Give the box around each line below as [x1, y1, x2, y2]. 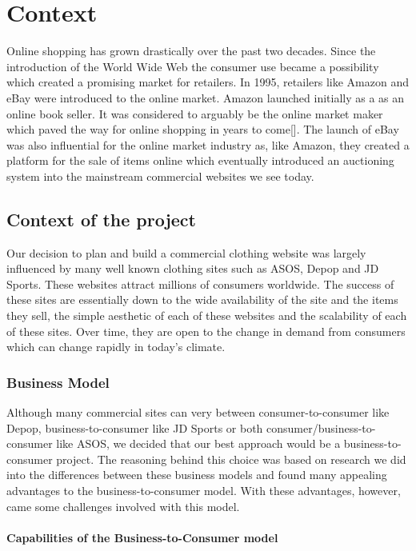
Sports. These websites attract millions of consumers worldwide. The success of [6, 275, 394, 292]
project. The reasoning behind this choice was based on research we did [56, 450, 406, 467]
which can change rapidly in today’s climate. [6, 338, 226, 355]
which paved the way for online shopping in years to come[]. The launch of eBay [6, 121, 399, 138]
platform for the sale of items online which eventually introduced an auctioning [6, 152, 394, 169]
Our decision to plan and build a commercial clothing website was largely [6, 244, 366, 261]
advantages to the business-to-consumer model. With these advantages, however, [6, 482, 401, 499]
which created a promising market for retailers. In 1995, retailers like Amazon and [6, 74, 409, 90]
